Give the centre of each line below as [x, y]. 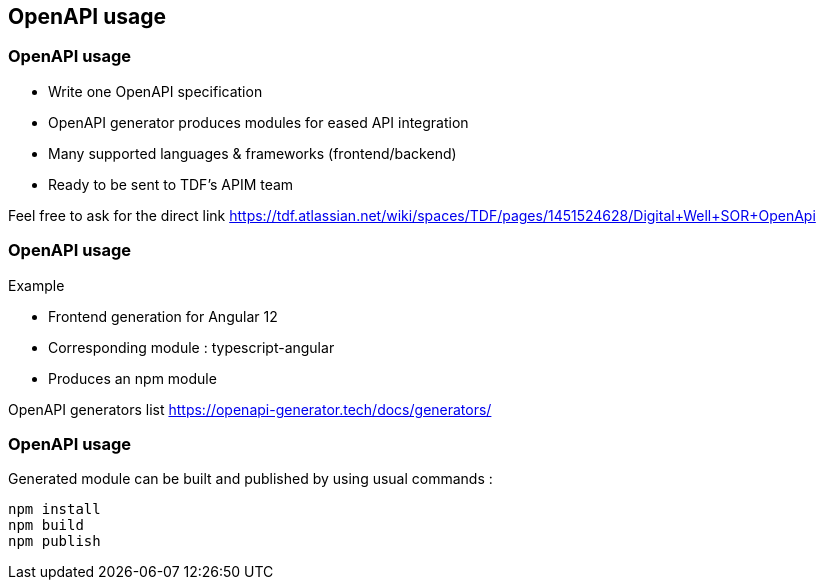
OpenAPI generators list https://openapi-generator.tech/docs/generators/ [250, 409]
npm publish [54, 541]
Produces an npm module [132, 378]
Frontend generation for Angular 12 [163, 316]
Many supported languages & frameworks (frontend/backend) [252, 153]
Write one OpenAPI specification [155, 91]
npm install [54, 509]
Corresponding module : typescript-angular [191, 347]
